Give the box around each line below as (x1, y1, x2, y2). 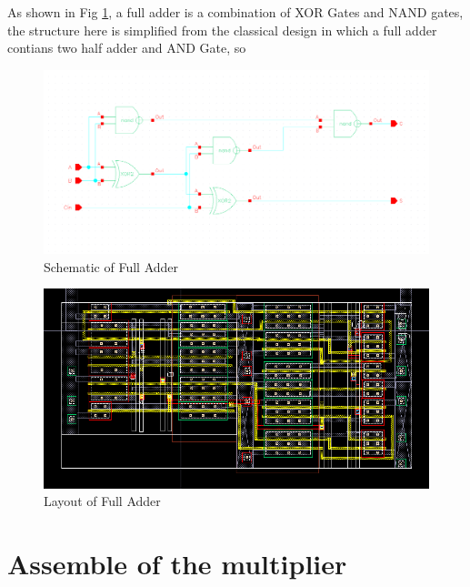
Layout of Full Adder (44, 491, 161, 511)
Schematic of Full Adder (44, 257, 179, 276)
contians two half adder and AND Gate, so (7, 38, 246, 57)
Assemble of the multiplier (7, 545, 347, 582)
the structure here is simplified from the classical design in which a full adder (7, 20, 437, 39)
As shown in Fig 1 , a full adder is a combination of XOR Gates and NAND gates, (7, 3, 464, 21)
